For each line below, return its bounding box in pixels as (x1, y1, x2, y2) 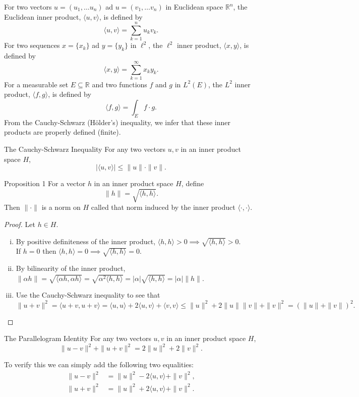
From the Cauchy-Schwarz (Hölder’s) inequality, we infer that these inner (4, 117, 230, 127)
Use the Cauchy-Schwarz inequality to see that (16, 290, 160, 300)
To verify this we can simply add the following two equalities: (4, 359, 194, 370)
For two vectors (4, 2, 52, 12)
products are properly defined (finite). (4, 127, 121, 137)
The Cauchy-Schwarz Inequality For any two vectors (4, 144, 166, 154)
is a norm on (41, 202, 81, 212)
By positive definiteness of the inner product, (16, 236, 156, 246)
